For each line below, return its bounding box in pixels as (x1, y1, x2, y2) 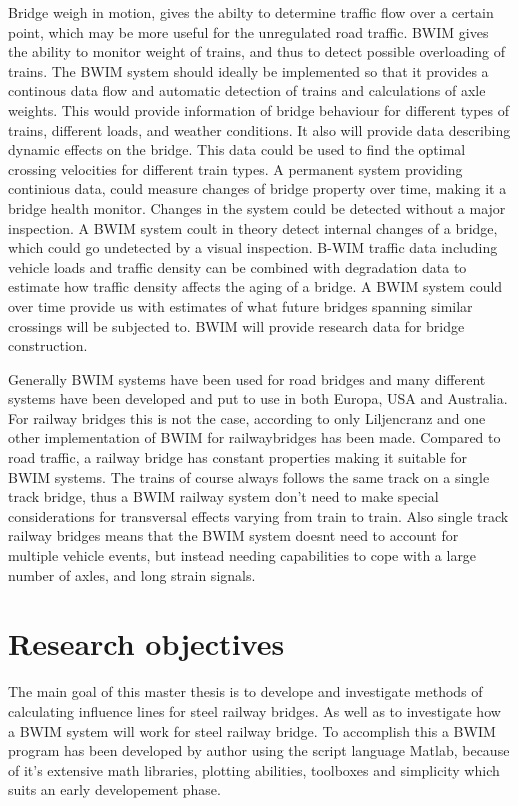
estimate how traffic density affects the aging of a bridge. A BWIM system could (8, 276, 503, 297)
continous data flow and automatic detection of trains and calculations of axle (8, 80, 486, 101)
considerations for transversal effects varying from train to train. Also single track (8, 505, 509, 526)
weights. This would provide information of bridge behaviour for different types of (8, 99, 510, 120)
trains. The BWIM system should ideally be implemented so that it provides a (8, 60, 489, 81)
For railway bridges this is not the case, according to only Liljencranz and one (8, 407, 486, 428)
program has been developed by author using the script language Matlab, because (8, 740, 510, 761)
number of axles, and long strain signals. (8, 564, 256, 585)
